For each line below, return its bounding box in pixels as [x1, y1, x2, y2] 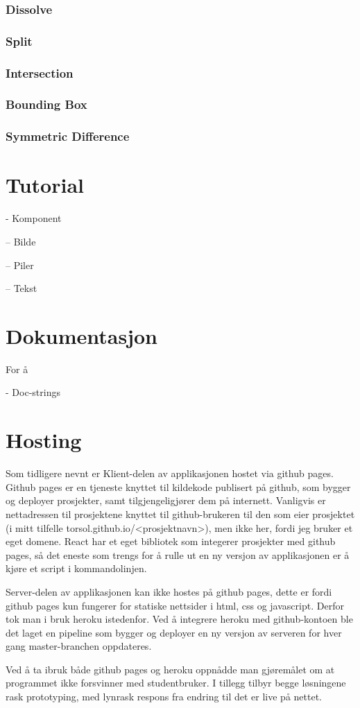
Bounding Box [6, 96, 87, 113]
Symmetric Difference [6, 128, 130, 145]
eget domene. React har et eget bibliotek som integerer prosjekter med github [6, 534, 336, 549]
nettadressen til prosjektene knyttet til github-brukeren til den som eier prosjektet [6, 506, 355, 521]
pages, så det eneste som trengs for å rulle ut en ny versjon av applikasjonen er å [6, 547, 350, 562]
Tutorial [6, 171, 85, 199]
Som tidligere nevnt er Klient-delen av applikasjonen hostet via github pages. [6, 466, 334, 481]
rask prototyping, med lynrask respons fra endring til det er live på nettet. [6, 689, 323, 704]
